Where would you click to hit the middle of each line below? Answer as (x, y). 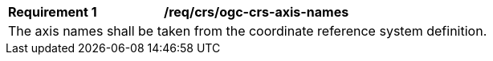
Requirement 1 (53, 12)
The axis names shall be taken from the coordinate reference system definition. (248, 31)
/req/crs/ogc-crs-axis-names (257, 12)
